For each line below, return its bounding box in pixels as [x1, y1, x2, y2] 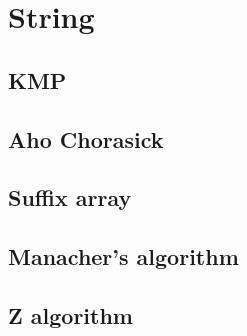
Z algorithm [8, 299, 133, 330]
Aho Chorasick [8, 123, 164, 154]
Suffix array [8, 182, 132, 213]
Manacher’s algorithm [8, 241, 239, 272]
